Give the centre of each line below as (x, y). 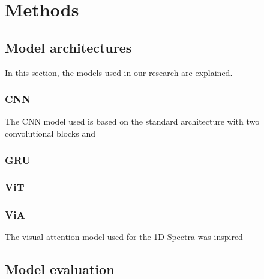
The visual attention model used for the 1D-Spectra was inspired (124, 237)
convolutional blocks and (50, 133)
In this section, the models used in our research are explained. (119, 72)
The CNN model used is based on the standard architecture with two (132, 121)
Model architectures (68, 47)
